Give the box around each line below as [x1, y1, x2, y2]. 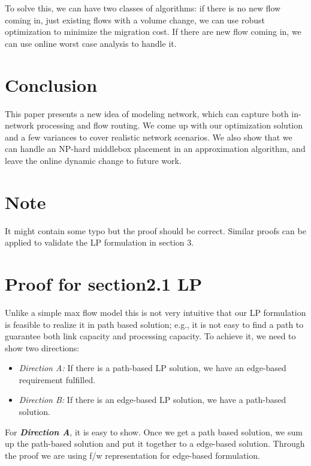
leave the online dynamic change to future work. [5, 154, 182, 166]
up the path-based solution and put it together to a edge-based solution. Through [5, 437, 305, 450]
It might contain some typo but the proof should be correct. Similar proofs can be [5, 224, 306, 237]
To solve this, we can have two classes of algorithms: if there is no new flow [5, 2, 281, 14]
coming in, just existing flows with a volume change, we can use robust [5, 13, 265, 26]
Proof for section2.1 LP [5, 271, 203, 295]
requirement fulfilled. [19, 373, 96, 386]
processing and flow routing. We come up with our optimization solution [37, 119, 303, 132]
